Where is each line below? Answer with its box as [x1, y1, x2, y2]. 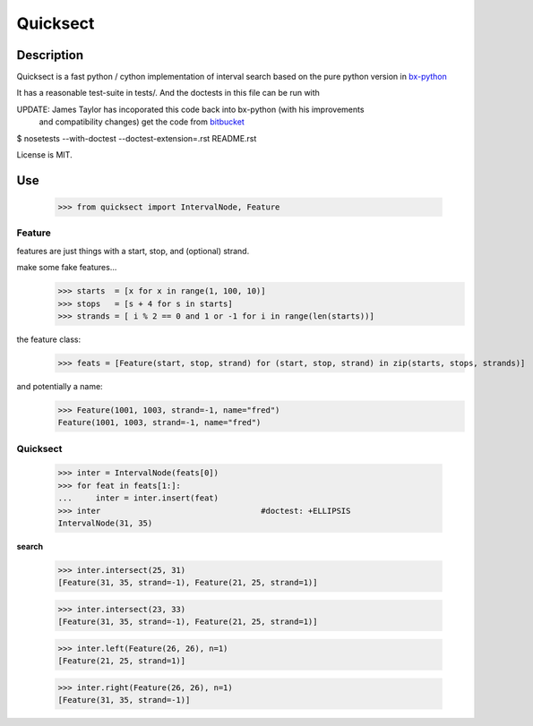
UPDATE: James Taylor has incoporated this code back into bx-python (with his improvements [16, 104, 365, 115]
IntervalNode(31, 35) [57, 517, 153, 528]
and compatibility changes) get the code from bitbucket [39, 116, 245, 127]
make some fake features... [16, 262, 117, 273]
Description [16, 47, 84, 63]
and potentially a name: [16, 380, 103, 391]
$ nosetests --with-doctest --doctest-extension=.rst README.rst [16, 132, 257, 143]
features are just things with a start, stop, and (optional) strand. [16, 245, 250, 256]
